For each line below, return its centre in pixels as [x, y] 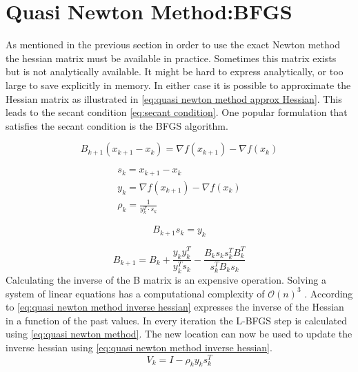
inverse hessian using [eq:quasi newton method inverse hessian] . [139, 347]
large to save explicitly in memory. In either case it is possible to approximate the [178, 85]
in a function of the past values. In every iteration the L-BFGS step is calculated [176, 320]
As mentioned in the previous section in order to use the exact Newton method [173, 45]
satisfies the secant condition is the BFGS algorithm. [117, 125]
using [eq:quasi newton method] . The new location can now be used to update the [179, 334]
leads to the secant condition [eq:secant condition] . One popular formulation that [177, 112]
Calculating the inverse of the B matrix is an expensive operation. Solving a [166, 279]
